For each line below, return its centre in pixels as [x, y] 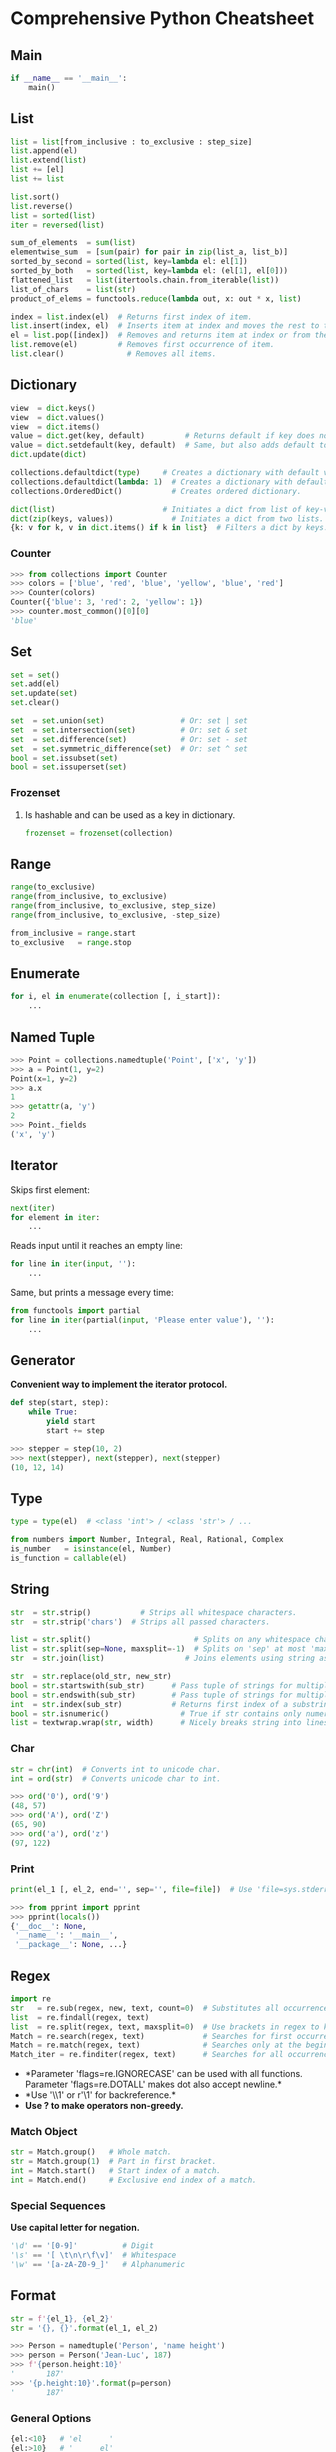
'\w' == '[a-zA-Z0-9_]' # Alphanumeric [98, 2264]
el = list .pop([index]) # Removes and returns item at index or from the [169, 335]
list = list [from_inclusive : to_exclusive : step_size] [131, 142]
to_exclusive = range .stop [71, 942]
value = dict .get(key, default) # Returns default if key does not [171, 436]
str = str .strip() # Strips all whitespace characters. [154, 1612]
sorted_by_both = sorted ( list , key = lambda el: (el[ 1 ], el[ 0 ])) [149, 271]
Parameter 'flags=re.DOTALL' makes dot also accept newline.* [153, 2084]
